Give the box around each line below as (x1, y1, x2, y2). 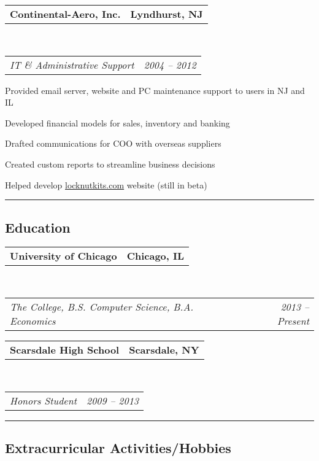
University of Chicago (10, 249, 117, 263)
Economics (10, 313, 56, 328)
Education (5, 217, 71, 236)
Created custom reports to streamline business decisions (5, 157, 215, 170)
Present (277, 313, 309, 328)
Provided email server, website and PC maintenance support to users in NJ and (5, 83, 305, 96)
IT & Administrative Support (10, 57, 134, 72)
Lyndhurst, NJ (130, 7, 203, 21)
